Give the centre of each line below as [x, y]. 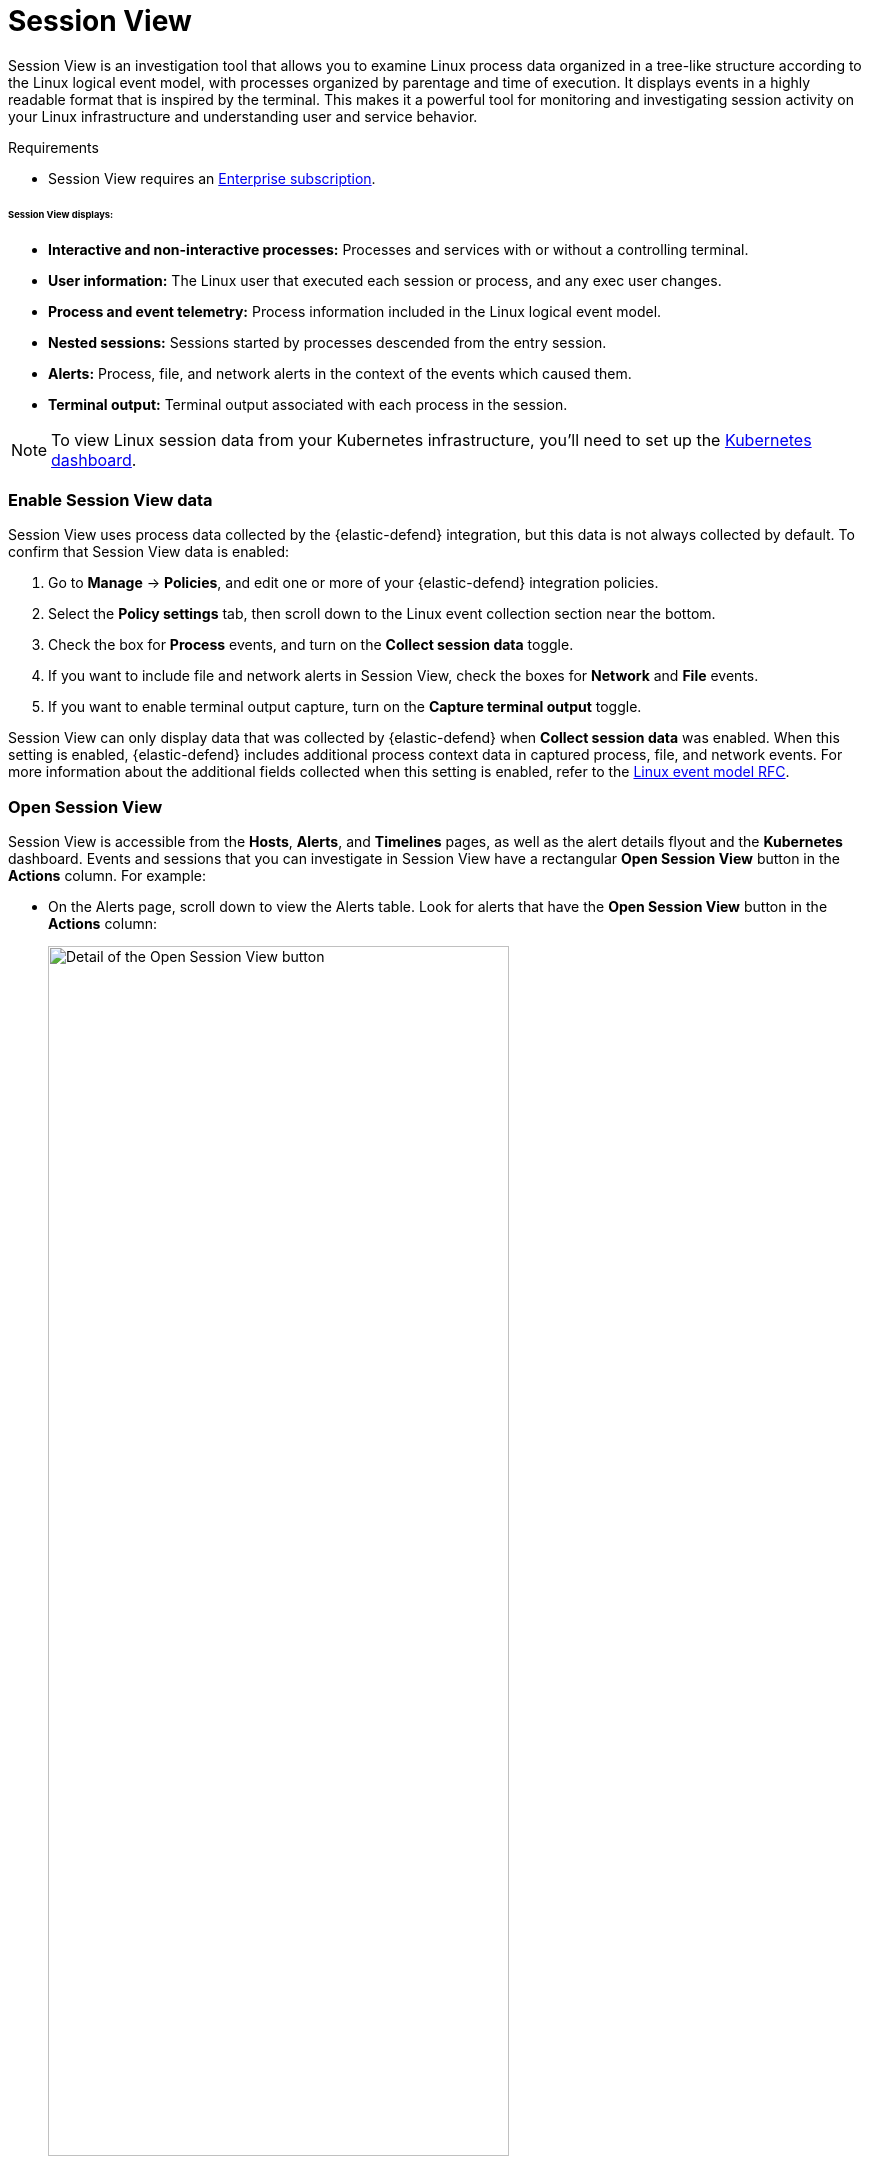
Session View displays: [61, 214]
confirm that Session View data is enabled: [149, 552]
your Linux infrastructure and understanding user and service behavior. [243, 116]
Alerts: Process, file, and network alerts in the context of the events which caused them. [340, 374]
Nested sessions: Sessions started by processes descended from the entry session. [327, 343]
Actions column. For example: [107, 875]
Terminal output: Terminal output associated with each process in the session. [308, 405]
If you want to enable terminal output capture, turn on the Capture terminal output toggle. [345, 707]
